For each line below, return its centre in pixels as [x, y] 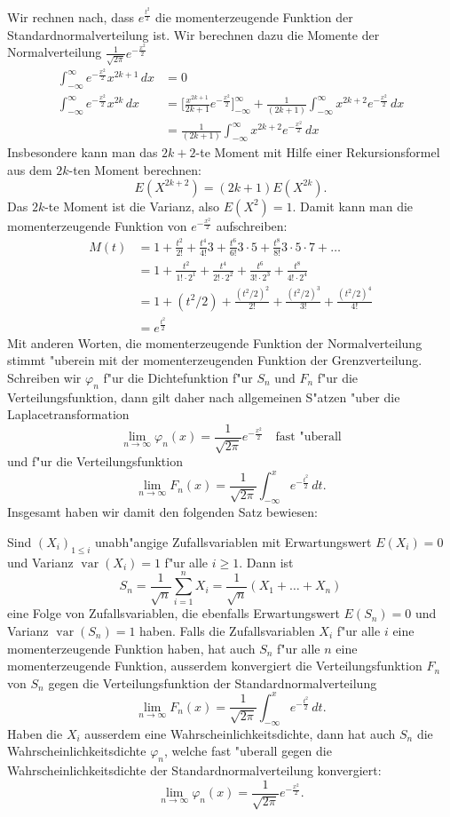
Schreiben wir [44, 377]
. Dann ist [266, 562]
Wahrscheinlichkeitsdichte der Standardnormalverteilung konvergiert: [194, 770]
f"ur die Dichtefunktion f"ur [178, 377]
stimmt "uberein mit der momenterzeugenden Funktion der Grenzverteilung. [215, 360]
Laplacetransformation [68, 414]
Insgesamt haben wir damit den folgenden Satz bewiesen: [162, 512]
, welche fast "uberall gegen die [248, 751]
